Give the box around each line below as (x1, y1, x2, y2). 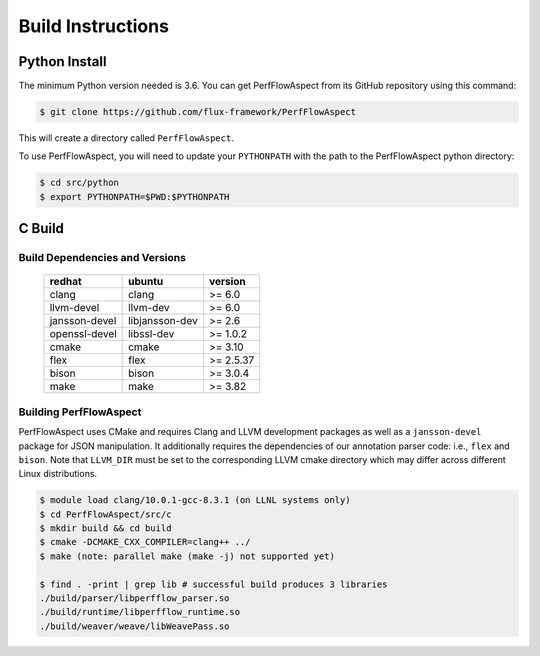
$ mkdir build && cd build (39, 523, 172, 534)
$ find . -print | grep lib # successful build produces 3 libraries (39, 578, 388, 590)
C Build (18, 220, 65, 237)
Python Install (18, 53, 107, 70)
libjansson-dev (128, 314, 199, 328)
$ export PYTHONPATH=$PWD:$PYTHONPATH (39, 191, 230, 202)
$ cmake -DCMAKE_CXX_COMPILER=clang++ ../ (39, 536, 251, 548)
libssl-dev (128, 327, 175, 341)
